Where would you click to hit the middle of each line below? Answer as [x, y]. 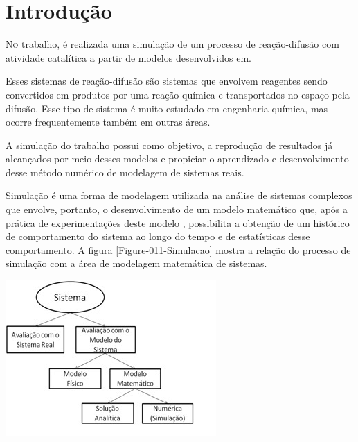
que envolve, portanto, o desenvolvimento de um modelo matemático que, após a [177, 209]
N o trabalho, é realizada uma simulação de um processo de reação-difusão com [172, 44]
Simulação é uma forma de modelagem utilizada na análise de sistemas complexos [179, 195]
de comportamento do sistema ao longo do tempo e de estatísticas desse [158, 236]
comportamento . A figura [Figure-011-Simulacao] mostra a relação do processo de [178, 249]
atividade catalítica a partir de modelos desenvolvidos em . [128, 57]
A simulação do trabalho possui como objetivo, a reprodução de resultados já [169, 145]
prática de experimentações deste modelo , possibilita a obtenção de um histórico [178, 222]
